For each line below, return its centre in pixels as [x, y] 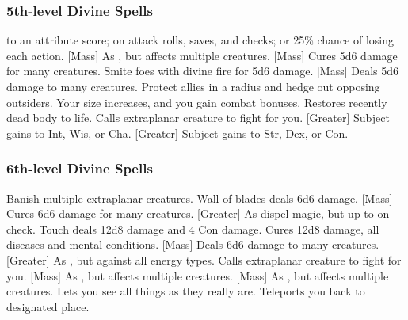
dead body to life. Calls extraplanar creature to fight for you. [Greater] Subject [198, 118]
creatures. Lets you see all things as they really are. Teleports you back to [186, 291]
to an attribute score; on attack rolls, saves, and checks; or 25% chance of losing [200, 40]
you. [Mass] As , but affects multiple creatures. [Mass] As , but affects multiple [198, 275]
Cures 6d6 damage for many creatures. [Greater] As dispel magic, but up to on [198, 213]
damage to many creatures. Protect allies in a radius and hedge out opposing [193, 86]
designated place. [48, 306]
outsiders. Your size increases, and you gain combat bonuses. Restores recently [197, 102]
